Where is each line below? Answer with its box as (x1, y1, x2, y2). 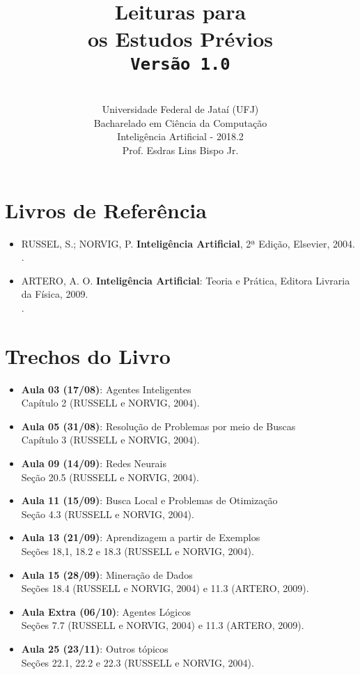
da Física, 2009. (21, 287, 88, 301)
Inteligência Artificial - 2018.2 (117, 129, 244, 144)
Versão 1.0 (130, 54, 230, 74)
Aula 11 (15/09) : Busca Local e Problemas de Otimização (21, 493, 278, 508)
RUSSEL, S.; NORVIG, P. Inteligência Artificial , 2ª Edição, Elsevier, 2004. (21, 236, 355, 250)
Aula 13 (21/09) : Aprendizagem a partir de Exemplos (21, 530, 260, 545)
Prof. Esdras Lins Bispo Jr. (122, 143, 239, 157)
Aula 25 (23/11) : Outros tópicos (21, 641, 169, 655)
